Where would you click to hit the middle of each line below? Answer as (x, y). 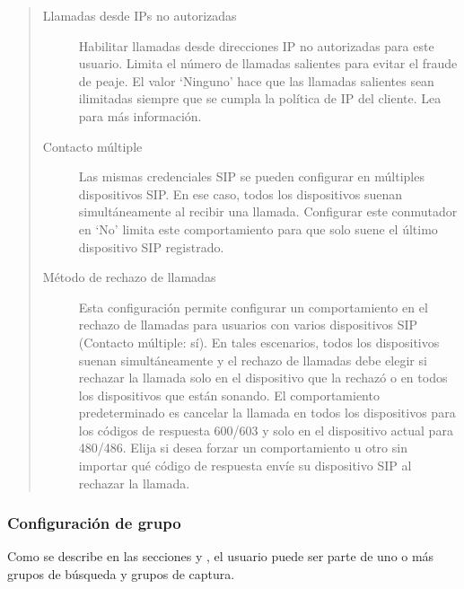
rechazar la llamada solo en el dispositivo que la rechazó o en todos (263, 378)
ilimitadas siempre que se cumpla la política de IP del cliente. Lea (260, 98)
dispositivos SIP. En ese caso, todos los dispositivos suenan (240, 193)
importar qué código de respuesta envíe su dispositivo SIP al (245, 466)
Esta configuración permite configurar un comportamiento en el (253, 307)
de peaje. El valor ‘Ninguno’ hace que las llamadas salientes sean (256, 80)
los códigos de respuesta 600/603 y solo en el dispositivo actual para (266, 430)
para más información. (140, 115)
